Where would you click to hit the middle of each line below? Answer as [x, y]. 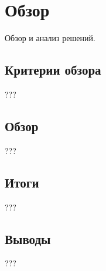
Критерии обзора [53, 70]
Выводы [28, 238]
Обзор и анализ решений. [50, 38]
